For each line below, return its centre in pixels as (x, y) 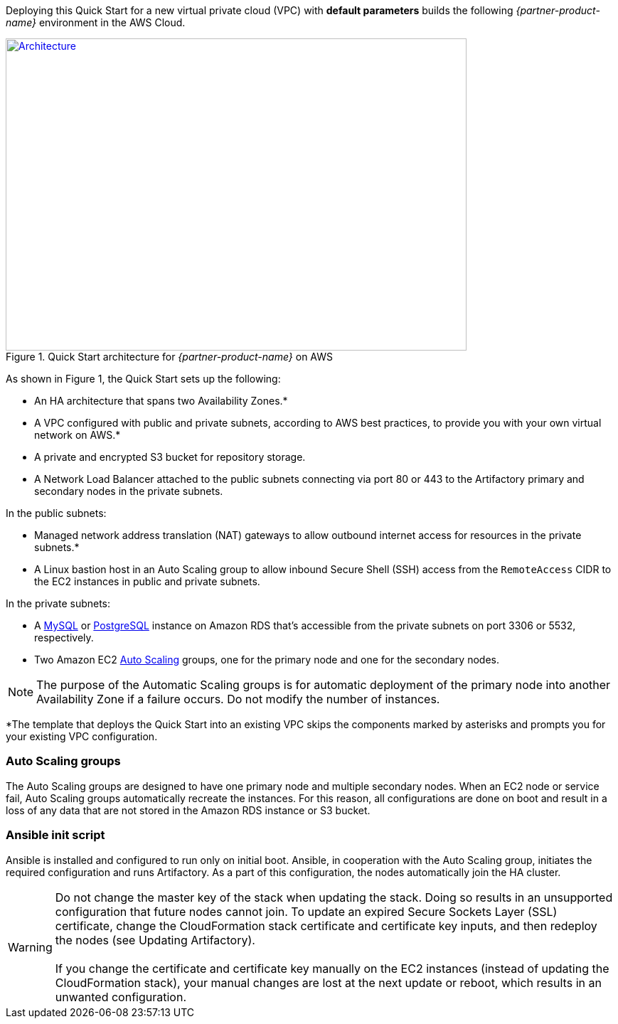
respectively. (64, 638)
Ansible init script (55, 835)
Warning (30, 947)
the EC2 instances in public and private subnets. (147, 581)
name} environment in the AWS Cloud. (96, 22)
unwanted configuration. (121, 997)
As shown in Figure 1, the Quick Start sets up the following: (143, 379)
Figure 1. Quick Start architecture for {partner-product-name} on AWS (169, 357)
